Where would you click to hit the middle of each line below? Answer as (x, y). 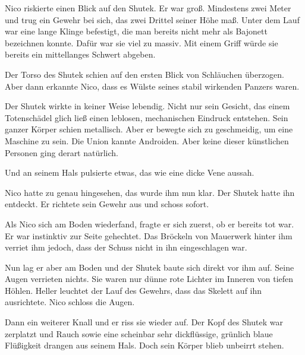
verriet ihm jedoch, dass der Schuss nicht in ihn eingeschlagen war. (126, 247)
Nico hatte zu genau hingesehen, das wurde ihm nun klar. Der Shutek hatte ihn (150, 192)
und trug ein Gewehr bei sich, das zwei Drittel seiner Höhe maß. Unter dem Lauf (152, 19)
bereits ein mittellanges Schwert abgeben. (80, 54)
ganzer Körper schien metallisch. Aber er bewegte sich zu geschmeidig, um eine (149, 129)
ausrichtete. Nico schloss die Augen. (70, 302)
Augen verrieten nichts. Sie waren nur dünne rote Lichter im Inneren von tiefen (149, 279)
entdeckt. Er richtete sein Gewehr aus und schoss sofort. (107, 204)
